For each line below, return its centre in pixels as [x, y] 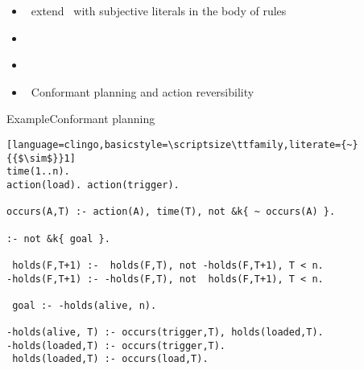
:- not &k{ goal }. [58, 238]
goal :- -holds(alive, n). [85, 305]
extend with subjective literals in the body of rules [159, 10]
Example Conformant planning [81, 119]
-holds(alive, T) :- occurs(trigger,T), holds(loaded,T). [165, 333]
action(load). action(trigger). [93, 185]
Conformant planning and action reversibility [143, 91]
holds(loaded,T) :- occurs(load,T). [110, 359]
